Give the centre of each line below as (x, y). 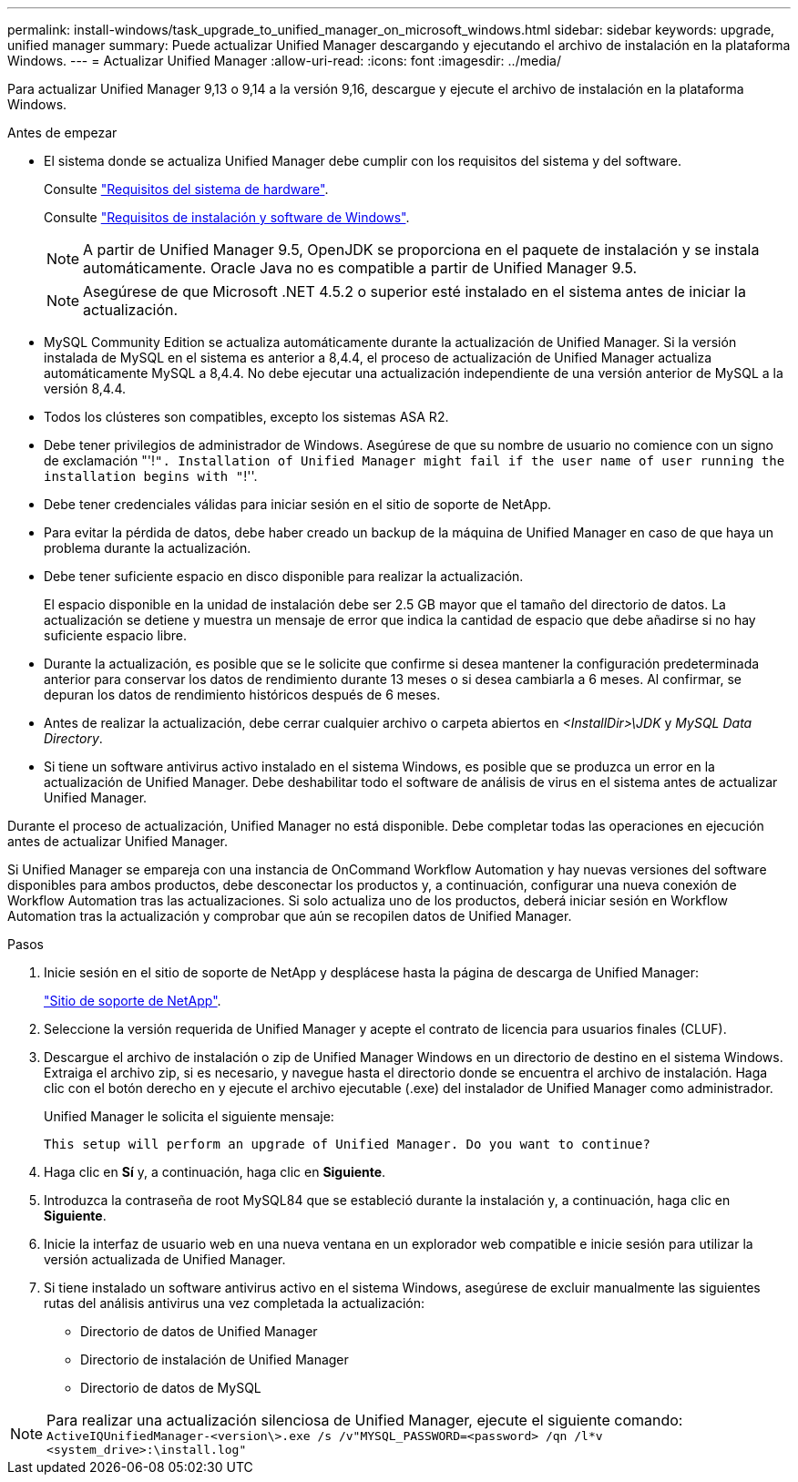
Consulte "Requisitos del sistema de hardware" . (186, 189)
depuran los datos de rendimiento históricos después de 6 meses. (242, 695)
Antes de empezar (62, 133)
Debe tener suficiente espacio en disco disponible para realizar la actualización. (284, 576)
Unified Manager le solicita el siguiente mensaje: (189, 1116)
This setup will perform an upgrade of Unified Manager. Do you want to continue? (347, 1144)
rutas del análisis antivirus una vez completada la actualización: (235, 1303)
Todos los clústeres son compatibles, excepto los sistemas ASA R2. (246, 417)
